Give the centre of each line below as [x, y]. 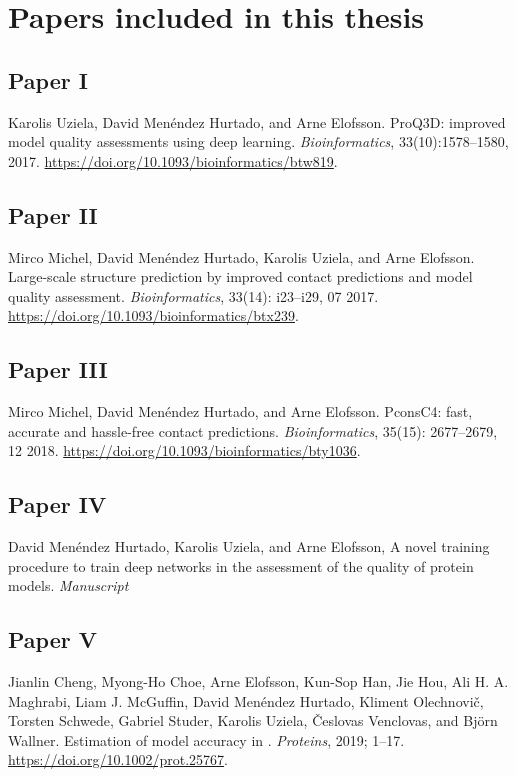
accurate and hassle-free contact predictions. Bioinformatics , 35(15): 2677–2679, [253, 430]
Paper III [58, 369]
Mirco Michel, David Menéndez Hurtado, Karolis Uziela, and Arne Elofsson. [241, 256]
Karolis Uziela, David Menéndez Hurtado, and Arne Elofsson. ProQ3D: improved [257, 121]
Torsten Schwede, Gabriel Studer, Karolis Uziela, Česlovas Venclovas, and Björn [253, 720]
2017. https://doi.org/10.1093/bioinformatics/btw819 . [173, 160]
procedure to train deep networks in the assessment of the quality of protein [241, 565]
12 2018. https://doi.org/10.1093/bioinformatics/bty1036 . [184, 450]
